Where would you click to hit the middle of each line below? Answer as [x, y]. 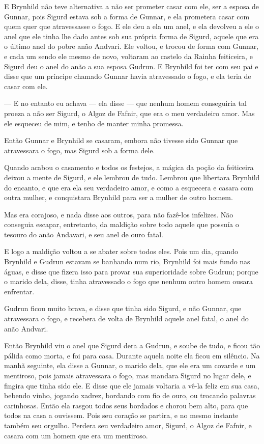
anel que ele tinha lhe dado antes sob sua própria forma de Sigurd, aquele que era [131, 36]
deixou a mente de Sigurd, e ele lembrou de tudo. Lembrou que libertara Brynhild [132, 177]
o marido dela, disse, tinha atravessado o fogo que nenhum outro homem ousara [128, 281]
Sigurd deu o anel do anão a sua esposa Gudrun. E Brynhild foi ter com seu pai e [131, 66]
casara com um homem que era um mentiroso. [76, 435]
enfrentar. [19, 291]
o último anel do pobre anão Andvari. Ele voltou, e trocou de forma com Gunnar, [131, 46]
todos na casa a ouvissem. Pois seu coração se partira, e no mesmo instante [121, 415]
